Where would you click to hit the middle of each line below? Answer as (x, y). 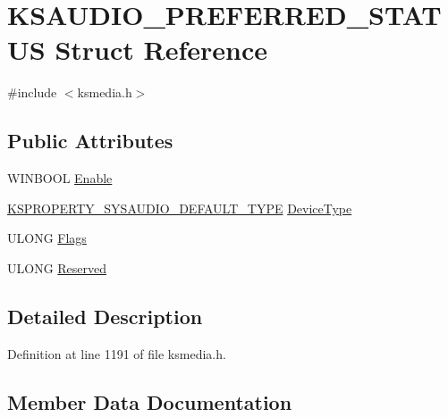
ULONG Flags (47, 238)
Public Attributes (90, 141)
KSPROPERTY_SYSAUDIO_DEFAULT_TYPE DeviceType (180, 208)
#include (32, 92)
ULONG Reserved (57, 267)
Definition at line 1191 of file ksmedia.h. (117, 353)
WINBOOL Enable (60, 178)
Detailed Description (105, 316)
